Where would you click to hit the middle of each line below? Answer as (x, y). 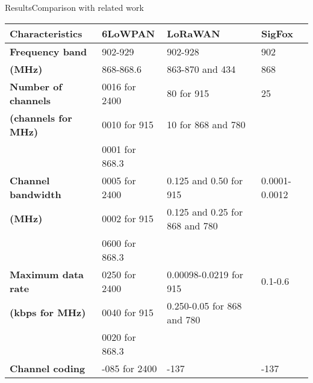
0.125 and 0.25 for (205, 211)
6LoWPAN (129, 33)
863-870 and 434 (201, 69)
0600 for (119, 243)
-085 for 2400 (129, 368)
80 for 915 (188, 93)
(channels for (41, 117)
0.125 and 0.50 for (205, 180)
